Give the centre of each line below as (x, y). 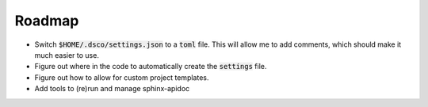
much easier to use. (67, 55)
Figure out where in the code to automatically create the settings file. (151, 67)
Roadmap (47, 21)
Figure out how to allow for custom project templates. (122, 77)
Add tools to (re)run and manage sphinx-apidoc (112, 89)
